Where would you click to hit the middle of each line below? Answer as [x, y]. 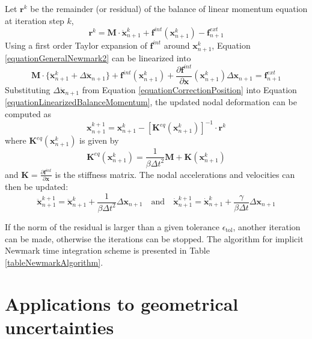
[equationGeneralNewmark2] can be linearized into [98, 57]
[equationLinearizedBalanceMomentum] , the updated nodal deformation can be [151, 102]
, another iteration [267, 226]
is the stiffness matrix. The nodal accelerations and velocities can [175, 174]
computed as [28, 114]
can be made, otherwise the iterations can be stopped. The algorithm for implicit [154, 238]
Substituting [28, 90]
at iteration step [35, 20]
